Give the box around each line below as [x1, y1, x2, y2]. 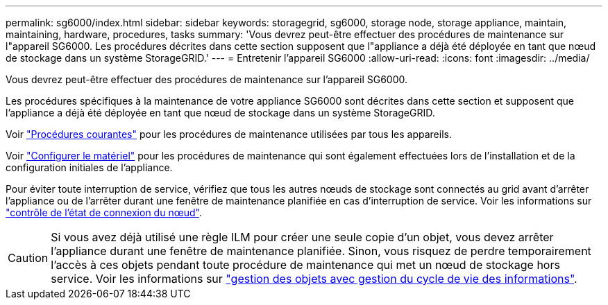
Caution [8, 251, 49, 265]
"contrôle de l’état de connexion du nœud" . [6, 207, 202, 218]
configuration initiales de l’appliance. [6, 162, 173, 173]
